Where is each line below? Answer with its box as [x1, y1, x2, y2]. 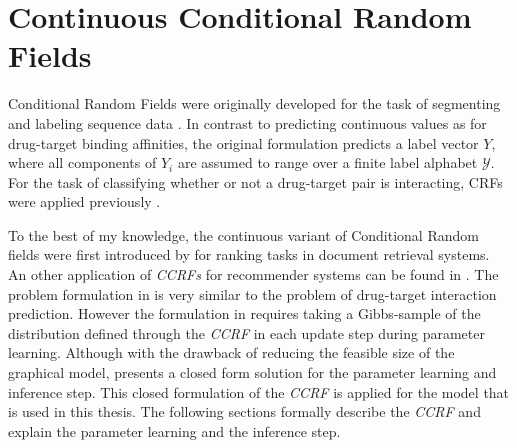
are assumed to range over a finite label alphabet [177, 152, 478, 173]
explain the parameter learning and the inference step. [8, 420, 341, 441]
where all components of [8, 152, 157, 173]
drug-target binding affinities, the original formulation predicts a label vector [8, 132, 479, 153]
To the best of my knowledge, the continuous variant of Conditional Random [8, 224, 479, 245]
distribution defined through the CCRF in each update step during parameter [8, 322, 485, 343]
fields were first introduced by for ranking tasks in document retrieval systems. [8, 244, 490, 265]
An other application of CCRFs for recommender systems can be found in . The [8, 264, 499, 285]
